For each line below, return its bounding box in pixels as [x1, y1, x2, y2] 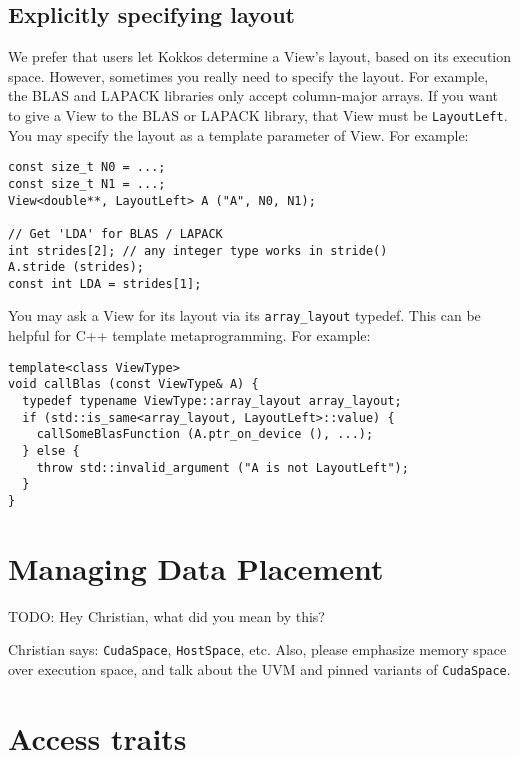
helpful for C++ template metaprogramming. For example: [8, 325, 371, 346]
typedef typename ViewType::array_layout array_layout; [22, 394, 402, 409]
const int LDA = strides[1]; [8, 276, 202, 291]
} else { [22, 444, 80, 459]
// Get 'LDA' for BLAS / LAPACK [8, 226, 223, 241]
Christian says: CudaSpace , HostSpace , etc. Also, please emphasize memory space [8, 639, 507, 660]
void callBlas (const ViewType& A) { [8, 377, 259, 392]
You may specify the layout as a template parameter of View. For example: [8, 124, 469, 145]
